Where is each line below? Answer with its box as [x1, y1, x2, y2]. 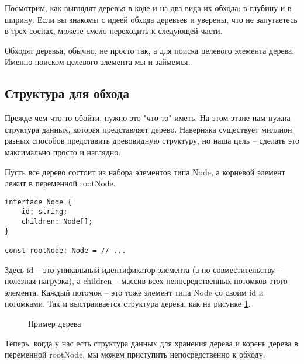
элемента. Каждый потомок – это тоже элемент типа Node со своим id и [5, 286, 264, 298]
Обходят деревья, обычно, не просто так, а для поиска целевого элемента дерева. [5, 44, 295, 56]
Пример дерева [28, 317, 81, 330]
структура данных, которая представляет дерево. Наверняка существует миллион [5, 123, 292, 135]
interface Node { [5, 197, 72, 206]
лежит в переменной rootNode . [5, 177, 116, 189]
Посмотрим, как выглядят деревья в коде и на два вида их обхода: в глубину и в [5, 2, 292, 13]
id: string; [21, 207, 68, 216]
